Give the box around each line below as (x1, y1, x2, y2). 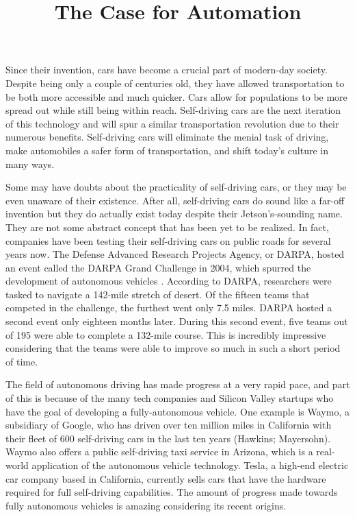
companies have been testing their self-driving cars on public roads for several (5, 233, 331, 248)
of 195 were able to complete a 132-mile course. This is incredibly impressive (5, 327, 326, 341)
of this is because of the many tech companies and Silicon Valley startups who (5, 391, 334, 405)
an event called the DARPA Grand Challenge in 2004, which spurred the (5, 260, 311, 274)
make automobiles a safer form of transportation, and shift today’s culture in (5, 143, 328, 157)
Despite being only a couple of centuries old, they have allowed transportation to (5, 75, 345, 90)
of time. (5, 354, 38, 368)
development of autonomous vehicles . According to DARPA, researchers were (5, 274, 332, 288)
